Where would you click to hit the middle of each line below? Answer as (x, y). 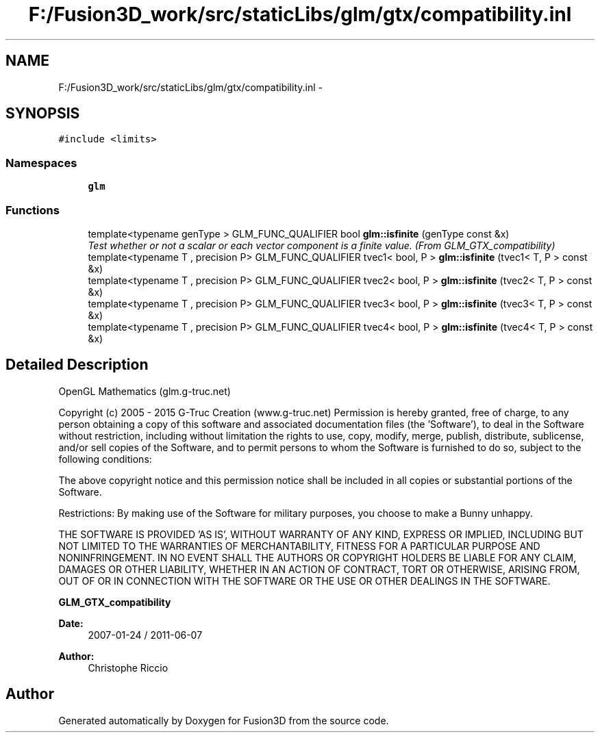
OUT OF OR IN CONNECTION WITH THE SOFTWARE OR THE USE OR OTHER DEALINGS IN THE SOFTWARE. (304, 581)
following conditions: (105, 459)
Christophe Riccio (128, 667)
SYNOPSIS (43, 114)
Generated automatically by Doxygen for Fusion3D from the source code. (224, 720)
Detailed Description (77, 365)
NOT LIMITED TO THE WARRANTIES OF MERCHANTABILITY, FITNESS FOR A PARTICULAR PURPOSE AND (299, 546)
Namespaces (41, 163)
